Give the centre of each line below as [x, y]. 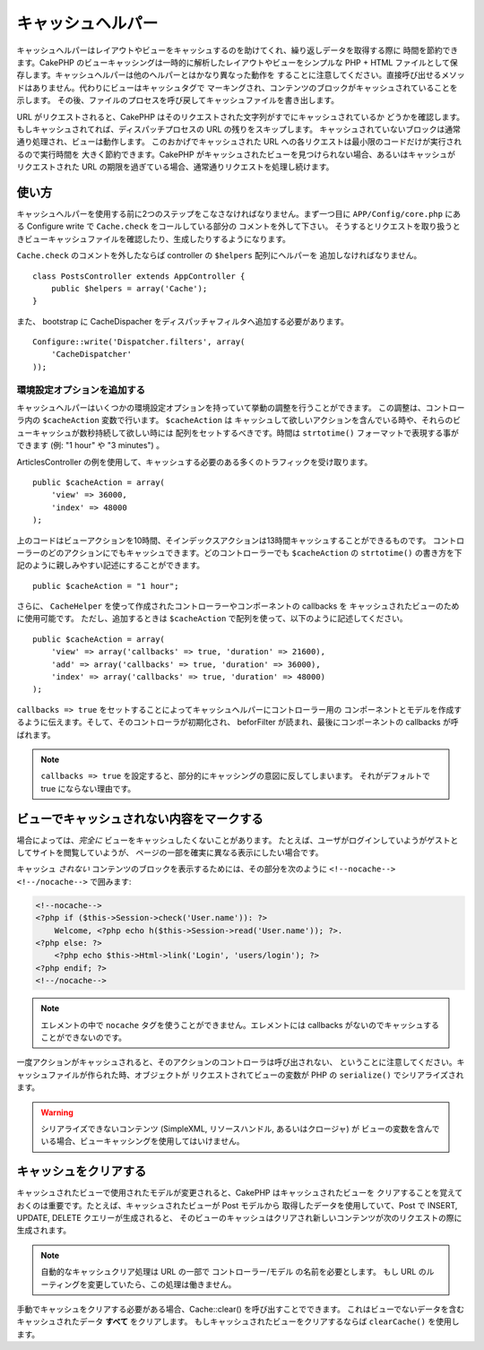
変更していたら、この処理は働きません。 [162, 1284]
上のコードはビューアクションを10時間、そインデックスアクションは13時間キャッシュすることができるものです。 [224, 540]
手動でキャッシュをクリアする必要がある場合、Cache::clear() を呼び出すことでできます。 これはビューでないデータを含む [241, 1309]
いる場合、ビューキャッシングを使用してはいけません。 [143, 1141]
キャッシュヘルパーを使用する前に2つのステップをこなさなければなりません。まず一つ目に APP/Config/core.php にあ [239, 213]
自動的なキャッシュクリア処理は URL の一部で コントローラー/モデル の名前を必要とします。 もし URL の [233, 1272]
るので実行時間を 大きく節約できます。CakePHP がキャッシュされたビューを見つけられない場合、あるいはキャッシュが [236, 154]
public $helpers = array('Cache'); [129, 288]
